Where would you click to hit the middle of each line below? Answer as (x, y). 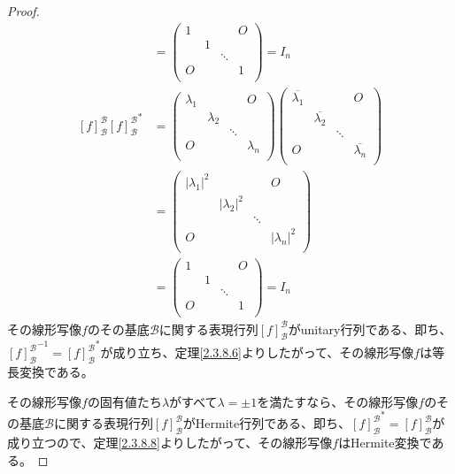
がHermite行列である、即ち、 (267, 423)
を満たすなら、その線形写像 (338, 401)
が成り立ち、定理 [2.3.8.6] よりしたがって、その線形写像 (257, 352)
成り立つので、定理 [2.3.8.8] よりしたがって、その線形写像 (170, 443)
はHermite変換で (385, 443)
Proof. (23, 11)
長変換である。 (50, 372)
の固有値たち (124, 401)
